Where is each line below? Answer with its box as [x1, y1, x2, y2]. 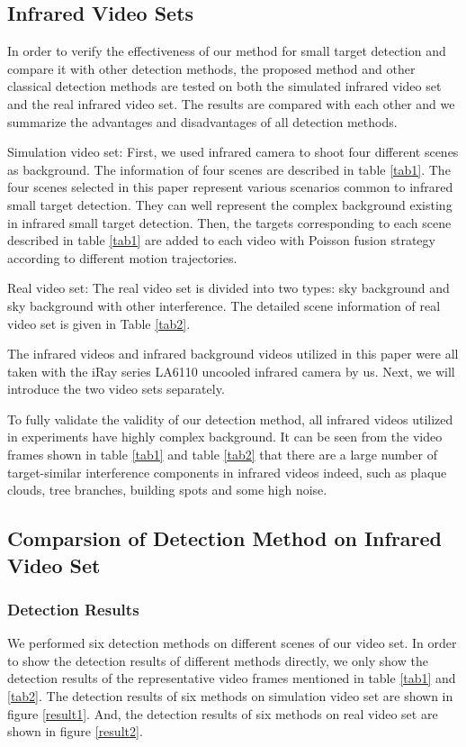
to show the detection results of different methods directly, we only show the [7, 651, 428, 670]
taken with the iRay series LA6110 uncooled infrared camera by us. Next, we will [7, 361, 455, 380]
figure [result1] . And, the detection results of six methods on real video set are [7, 704, 438, 723]
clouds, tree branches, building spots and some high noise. [7, 480, 327, 499]
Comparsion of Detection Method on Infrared [7, 524, 443, 552]
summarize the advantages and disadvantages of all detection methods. [7, 112, 398, 131]
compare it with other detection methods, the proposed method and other [7, 59, 416, 77]
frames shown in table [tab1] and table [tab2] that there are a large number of [7, 445, 437, 464]
